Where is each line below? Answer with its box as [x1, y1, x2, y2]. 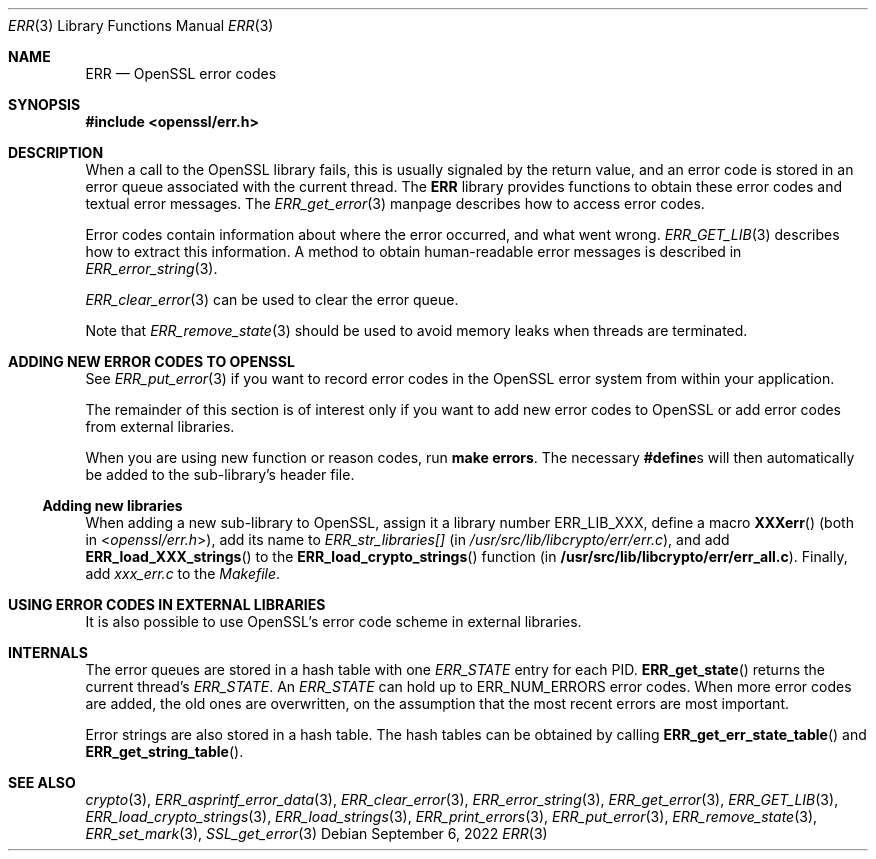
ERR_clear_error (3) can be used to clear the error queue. [85, 291, 459, 308]
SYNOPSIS [8, 96, 81, 113]
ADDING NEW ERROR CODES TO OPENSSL [8, 353, 295, 370]
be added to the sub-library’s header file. [85, 466, 355, 483]
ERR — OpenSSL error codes [85, 65, 277, 82]
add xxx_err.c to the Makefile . [85, 565, 281, 582]
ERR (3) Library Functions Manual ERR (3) [8, 17, 274, 34]
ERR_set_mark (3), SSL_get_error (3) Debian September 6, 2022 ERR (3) [85, 825, 548, 842]
